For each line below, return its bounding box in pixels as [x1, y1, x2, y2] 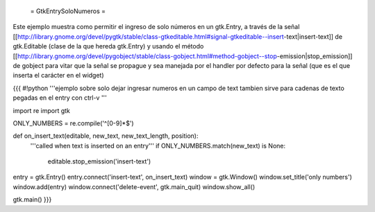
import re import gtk [12, 106, 71, 114]
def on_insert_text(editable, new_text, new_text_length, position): [12, 132, 199, 140]
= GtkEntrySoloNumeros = [30, 7, 106, 15]
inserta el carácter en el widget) [12, 71, 104, 80]
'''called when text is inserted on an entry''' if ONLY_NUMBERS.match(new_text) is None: [30, 141, 286, 150]
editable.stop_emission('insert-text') [47, 157, 151, 166]
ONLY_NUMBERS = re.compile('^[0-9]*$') [12, 118, 135, 127]
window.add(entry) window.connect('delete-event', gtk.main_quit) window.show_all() [12, 182, 256, 191]
